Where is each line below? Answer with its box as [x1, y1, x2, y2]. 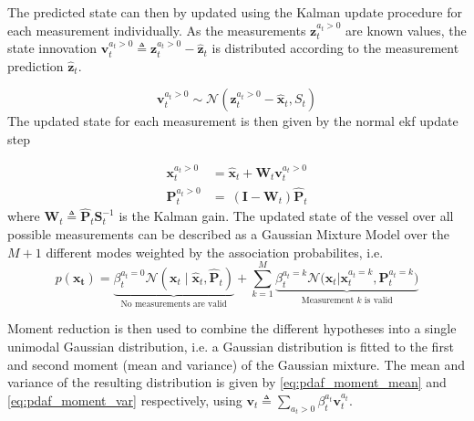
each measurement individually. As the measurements [7, 20, 306, 39]
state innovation [7, 38, 98, 58]
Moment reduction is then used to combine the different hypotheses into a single [7, 319, 457, 338]
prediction [7, 56, 64, 75]
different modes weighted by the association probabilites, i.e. [46, 242, 384, 261]
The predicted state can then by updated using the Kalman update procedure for [7, 3, 462, 21]
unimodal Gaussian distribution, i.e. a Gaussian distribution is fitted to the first [7, 336, 454, 355]
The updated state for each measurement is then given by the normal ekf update [7, 111, 459, 131]
